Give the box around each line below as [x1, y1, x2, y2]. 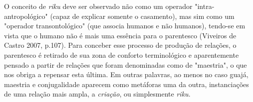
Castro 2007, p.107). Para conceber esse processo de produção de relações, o [4, 40, 237, 50]
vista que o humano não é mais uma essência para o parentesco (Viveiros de [4, 30, 237, 40]
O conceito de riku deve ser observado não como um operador [4, 1, 193, 11]
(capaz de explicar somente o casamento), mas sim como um [50, 10, 235, 21]
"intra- [195, 1, 215, 11]
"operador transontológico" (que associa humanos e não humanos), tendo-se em [4, 20, 246, 31]
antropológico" [4, 10, 48, 21]
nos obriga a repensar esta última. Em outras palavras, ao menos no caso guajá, [4, 69, 249, 80]
